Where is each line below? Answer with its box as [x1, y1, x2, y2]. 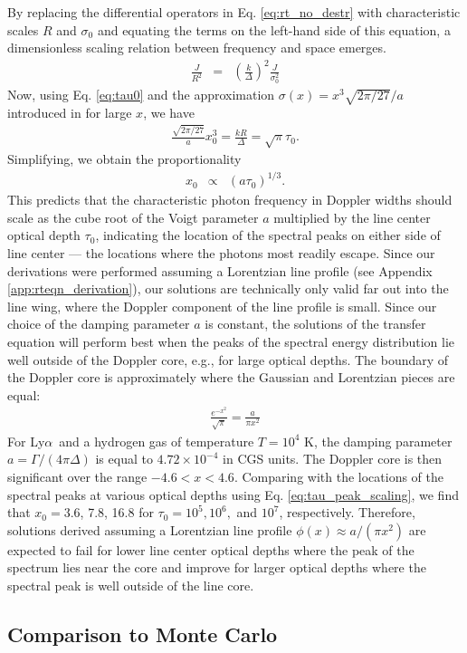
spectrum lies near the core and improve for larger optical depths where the [7, 558, 426, 577]
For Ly [7, 431, 45, 450]
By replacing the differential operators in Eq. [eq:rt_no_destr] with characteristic [7, 3, 461, 21]
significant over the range [7, 467, 148, 486]
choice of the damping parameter [7, 314, 190, 333]
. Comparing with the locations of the [233, 467, 444, 486]
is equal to [95, 449, 153, 468]
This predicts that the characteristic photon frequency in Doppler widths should [7, 190, 453, 209]
